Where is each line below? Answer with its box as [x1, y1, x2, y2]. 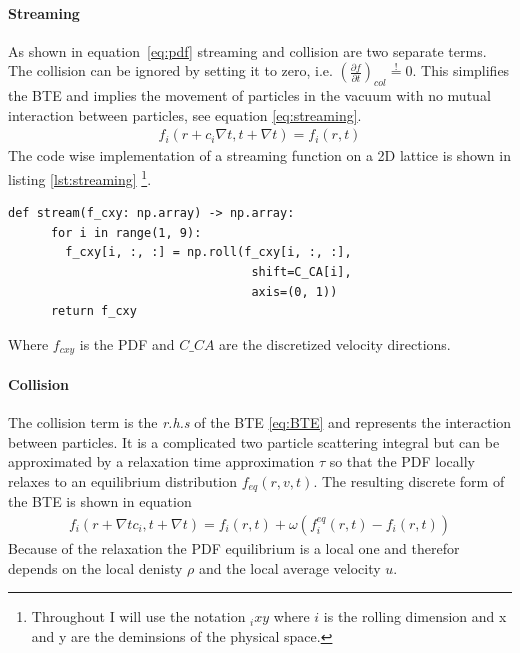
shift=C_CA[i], [251, 265, 352, 280]
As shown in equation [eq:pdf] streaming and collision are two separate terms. [8, 40, 487, 61]
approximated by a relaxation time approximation [8, 451, 315, 472]
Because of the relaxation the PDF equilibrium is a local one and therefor [8, 537, 460, 558]
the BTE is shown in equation [8, 491, 192, 512]
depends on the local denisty [8, 557, 183, 578]
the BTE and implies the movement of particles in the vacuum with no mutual [8, 85, 491, 106]
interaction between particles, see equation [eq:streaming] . [8, 104, 362, 125]
